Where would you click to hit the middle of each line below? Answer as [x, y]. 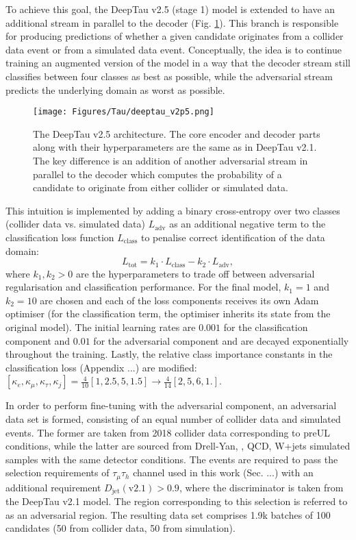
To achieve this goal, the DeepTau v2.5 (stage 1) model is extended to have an [170, 9]
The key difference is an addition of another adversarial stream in [170, 160]
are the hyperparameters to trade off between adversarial [195, 273]
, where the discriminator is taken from [261, 487]
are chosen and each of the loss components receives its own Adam [179, 300]
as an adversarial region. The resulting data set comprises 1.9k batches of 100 [168, 514]
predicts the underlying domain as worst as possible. [115, 89]
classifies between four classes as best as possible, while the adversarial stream [169, 76]
